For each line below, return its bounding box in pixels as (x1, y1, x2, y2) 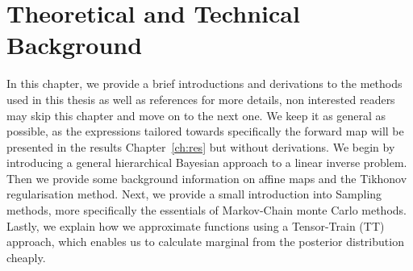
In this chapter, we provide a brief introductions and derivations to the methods (6, 75, 403, 92)
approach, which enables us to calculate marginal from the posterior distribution (6, 233, 404, 250)
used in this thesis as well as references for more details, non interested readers (6, 90, 395, 107)
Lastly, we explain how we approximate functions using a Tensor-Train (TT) (6, 217, 385, 234)
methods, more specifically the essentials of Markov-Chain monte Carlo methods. (6, 202, 407, 219)
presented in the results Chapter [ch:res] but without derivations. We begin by (6, 138, 395, 155)
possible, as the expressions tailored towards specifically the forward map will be (6, 123, 404, 140)
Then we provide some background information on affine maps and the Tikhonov (6, 169, 407, 186)
